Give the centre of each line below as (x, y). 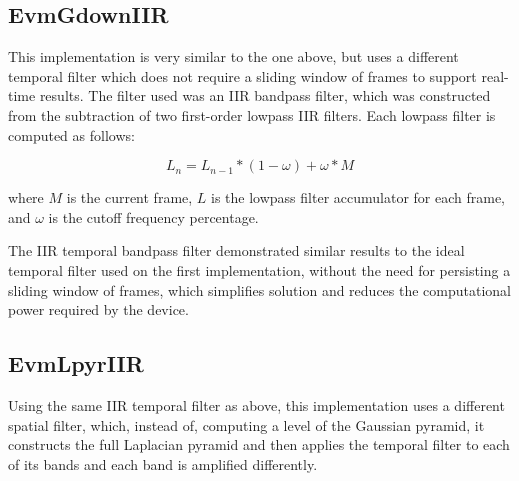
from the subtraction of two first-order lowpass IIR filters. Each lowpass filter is (252, 114)
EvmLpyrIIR (76, 363)
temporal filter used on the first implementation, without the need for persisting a (259, 269)
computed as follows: (71, 134)
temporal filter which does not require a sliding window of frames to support (242, 75)
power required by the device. (98, 309)
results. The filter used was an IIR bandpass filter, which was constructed (265, 95)
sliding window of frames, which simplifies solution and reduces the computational (260, 289)
